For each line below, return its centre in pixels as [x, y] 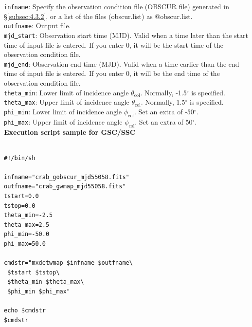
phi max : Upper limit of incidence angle [63, 121]
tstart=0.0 [21, 196]
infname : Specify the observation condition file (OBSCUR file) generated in [117, 6]
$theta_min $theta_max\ [46, 282]
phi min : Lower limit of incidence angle [63, 111]
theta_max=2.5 [27, 225]
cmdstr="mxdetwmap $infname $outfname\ [68, 263]
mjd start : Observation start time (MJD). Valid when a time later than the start [126, 35]
